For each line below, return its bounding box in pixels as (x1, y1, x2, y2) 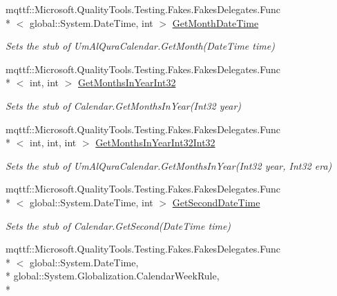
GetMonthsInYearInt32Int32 (95, 135, 215, 150)
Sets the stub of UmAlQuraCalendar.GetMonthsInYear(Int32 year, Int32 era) (6, 158, 332, 172)
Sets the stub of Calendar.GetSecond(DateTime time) (6, 218, 231, 233)
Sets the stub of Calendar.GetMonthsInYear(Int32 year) (6, 98, 242, 112)
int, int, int (29, 135, 77, 150)
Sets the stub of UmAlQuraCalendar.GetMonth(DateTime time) (6, 39, 275, 53)
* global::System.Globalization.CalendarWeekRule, (6, 268, 220, 283)
